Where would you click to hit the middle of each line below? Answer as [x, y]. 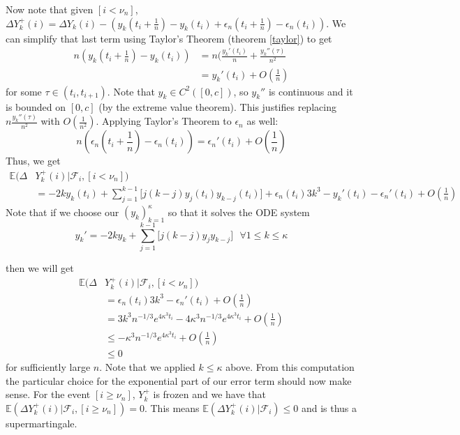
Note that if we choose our [62, 212]
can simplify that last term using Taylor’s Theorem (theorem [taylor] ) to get [169, 38]
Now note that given [50, 9]
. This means [172, 407]
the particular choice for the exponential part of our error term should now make [179, 380]
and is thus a [329, 407]
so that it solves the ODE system [239, 212]
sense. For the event [48, 394]
